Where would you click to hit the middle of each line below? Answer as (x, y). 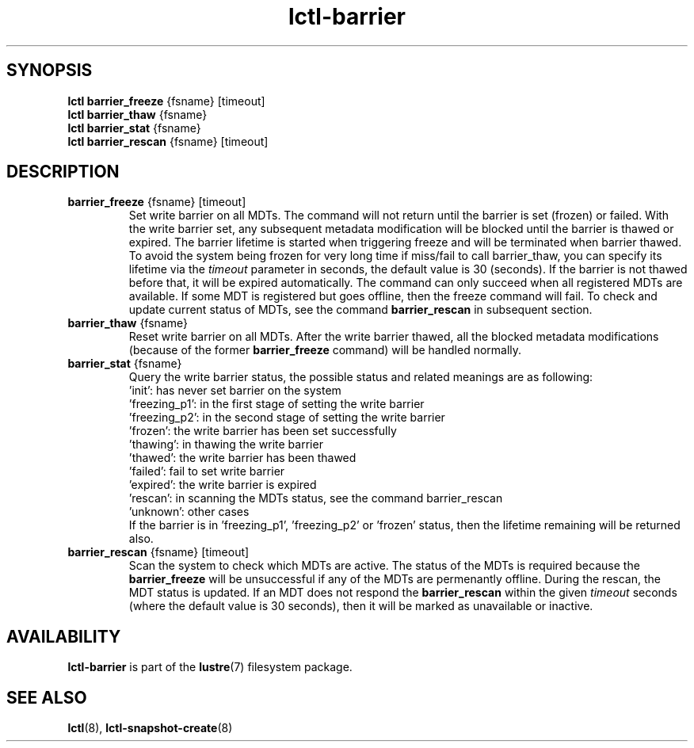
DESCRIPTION (63, 172)
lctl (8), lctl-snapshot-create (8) (150, 728)
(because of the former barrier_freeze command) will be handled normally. (325, 350)
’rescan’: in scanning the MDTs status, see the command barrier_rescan (316, 498)
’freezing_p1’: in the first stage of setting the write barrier (276, 404)
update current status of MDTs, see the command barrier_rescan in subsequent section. (360, 310)
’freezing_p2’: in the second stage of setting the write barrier (287, 418)
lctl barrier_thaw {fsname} (137, 114)
